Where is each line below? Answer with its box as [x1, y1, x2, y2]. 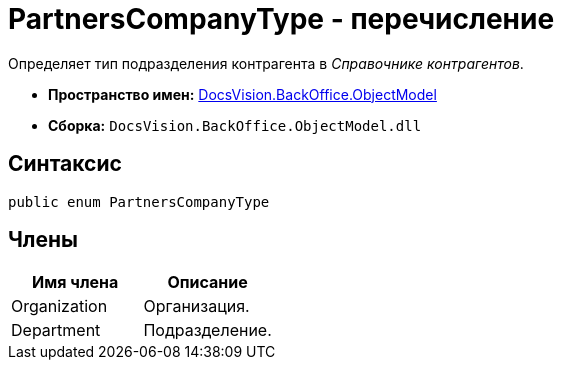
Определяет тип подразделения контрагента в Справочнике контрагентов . [8, 54, 524, 72]
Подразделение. [143, 320, 272, 341]
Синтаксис [8, 151, 122, 177]
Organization [11, 296, 108, 317]
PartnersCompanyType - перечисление [8, 2, 555, 36]
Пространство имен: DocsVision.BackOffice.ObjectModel [48, 85, 437, 103]
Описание [167, 272, 248, 293]
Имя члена [32, 272, 119, 293]
